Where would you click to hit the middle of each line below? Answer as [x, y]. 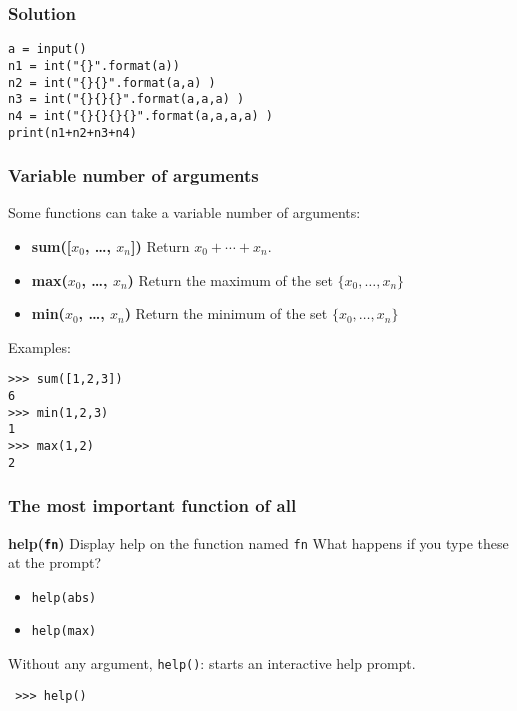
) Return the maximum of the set [230, 279]
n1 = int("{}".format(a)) [94, 65]
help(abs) [64, 597]
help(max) [64, 631]
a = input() [47, 49]
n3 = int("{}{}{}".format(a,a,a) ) [126, 99]
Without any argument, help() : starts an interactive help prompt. [212, 663]
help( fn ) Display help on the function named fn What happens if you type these [258, 542]
